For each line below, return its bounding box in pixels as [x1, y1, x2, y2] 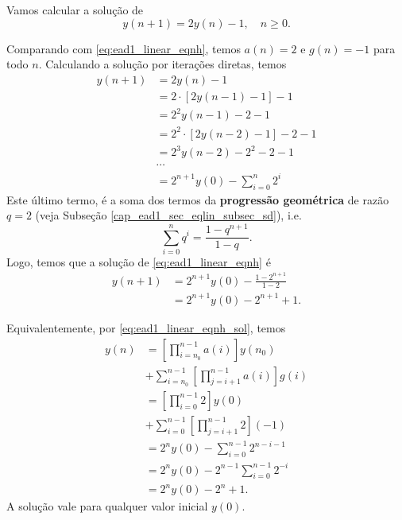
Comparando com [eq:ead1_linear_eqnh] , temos [6, 40, 241, 56]
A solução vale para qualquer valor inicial [6, 498, 208, 514]
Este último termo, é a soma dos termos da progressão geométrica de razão [6, 191, 389, 208]
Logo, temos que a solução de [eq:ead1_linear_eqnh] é [6, 253, 271, 270]
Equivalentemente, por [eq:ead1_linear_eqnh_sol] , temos [6, 319, 286, 336]
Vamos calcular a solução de [6, 2, 144, 17]
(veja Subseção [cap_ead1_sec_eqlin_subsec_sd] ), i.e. [35, 207, 302, 223]
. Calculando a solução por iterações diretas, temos [38, 56, 287, 72]
